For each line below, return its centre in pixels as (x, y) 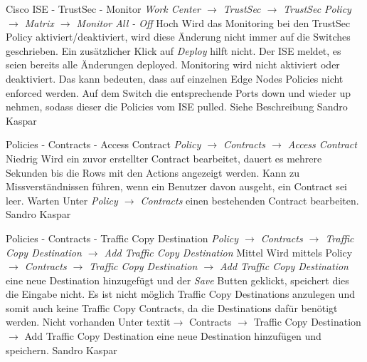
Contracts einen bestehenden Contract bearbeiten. (250, 200)
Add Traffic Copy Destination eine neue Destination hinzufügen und (173, 336)
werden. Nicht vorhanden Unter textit (88, 322)
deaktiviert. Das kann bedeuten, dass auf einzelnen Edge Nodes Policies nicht (175, 78)
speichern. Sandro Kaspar (62, 350)
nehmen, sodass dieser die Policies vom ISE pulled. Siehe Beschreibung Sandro (177, 107)
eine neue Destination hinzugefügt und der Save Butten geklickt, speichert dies (177, 280)
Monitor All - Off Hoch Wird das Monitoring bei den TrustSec (213, 22)
